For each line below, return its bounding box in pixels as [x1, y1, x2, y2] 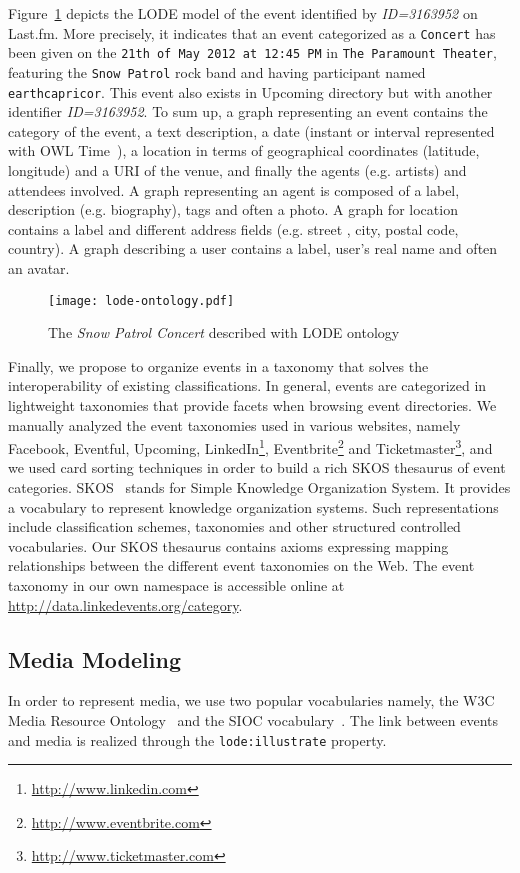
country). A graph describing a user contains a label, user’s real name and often [8, 238, 498, 259]
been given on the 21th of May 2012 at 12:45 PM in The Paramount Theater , [8, 42, 497, 63]
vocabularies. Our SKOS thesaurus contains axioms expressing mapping [8, 535, 449, 556]
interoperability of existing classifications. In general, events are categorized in [8, 375, 487, 396]
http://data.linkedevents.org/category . [8, 594, 243, 615]
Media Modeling [8, 643, 181, 674]
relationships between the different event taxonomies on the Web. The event [8, 555, 475, 576]
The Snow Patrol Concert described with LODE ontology [48, 322, 400, 343]
